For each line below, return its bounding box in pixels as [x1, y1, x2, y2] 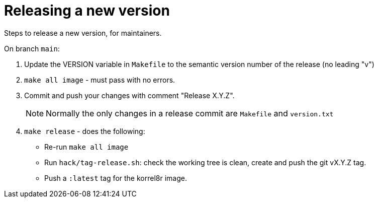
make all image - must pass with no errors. [24, 75, 175, 84]
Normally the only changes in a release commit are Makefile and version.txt [46, 108, 334, 118]
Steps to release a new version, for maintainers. [4, 28, 162, 37]
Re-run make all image [44, 142, 129, 151]
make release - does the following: [24, 126, 145, 136]
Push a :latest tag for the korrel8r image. [44, 173, 187, 182]
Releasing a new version [4, 2, 170, 19]
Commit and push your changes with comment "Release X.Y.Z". [24, 91, 235, 100]
